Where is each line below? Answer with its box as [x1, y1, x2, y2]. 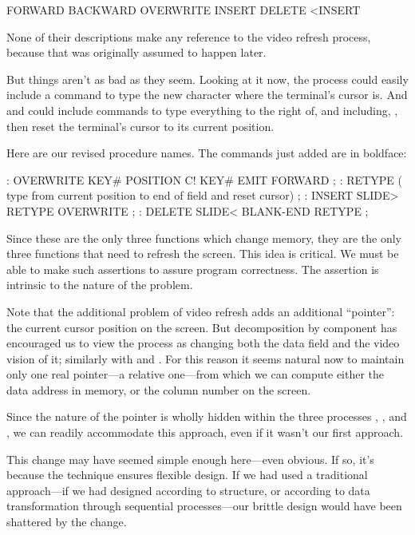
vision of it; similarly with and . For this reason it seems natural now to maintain [6, 350, 405, 367]
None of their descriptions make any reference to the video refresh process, [6, 28, 371, 45]
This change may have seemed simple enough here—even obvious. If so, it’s [6, 450, 374, 467]
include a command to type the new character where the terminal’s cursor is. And [6, 86, 408, 103]
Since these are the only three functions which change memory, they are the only [6, 229, 401, 246]
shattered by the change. [6, 513, 127, 530]
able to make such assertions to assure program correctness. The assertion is [6, 260, 379, 277]
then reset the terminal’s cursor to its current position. [6, 117, 275, 134]
